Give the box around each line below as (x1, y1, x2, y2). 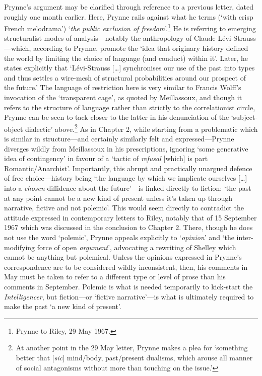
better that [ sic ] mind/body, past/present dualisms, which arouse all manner (16, 352, 253, 362)
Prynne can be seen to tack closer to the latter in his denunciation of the (4, 112, 229, 122)
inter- (236, 232, 253, 242)
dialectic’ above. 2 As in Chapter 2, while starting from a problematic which (25, 122, 258, 134)
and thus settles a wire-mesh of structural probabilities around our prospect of (4, 72, 246, 83)
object (4, 123, 23, 134)
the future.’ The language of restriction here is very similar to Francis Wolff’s (4, 82, 241, 93)
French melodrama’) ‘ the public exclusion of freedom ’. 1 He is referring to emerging (4, 22, 256, 33)
